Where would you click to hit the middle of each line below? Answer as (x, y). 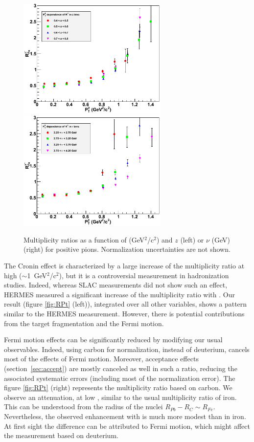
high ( (13, 275)
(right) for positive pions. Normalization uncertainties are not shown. (127, 249)
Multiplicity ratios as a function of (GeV (84, 239)
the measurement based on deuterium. (61, 435)
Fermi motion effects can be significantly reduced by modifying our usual (113, 340)
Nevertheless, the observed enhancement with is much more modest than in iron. (125, 416)
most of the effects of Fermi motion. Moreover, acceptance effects (101, 359)
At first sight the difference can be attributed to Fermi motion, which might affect (127, 426)
